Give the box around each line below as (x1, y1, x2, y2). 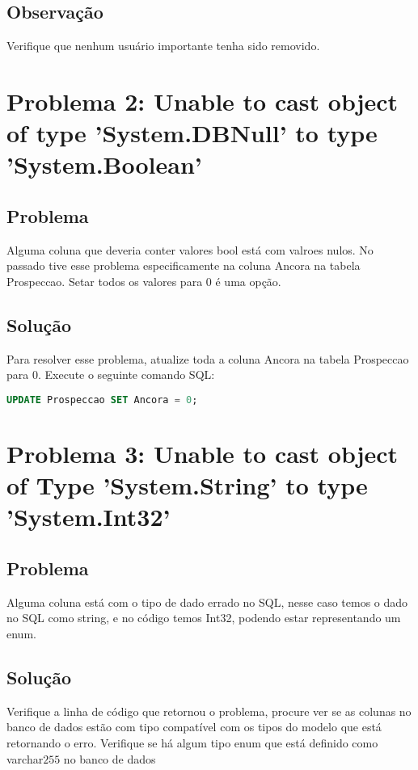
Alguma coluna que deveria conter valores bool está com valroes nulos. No (6, 241, 374, 258)
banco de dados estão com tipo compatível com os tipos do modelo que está (6, 718, 382, 735)
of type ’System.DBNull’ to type (6, 116, 378, 149)
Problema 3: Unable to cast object (6, 436, 399, 469)
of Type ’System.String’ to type (6, 469, 368, 502)
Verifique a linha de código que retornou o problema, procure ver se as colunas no (6, 702, 412, 719)
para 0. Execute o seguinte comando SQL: (6, 366, 215, 383)
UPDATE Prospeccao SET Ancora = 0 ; (6, 393, 198, 406)
